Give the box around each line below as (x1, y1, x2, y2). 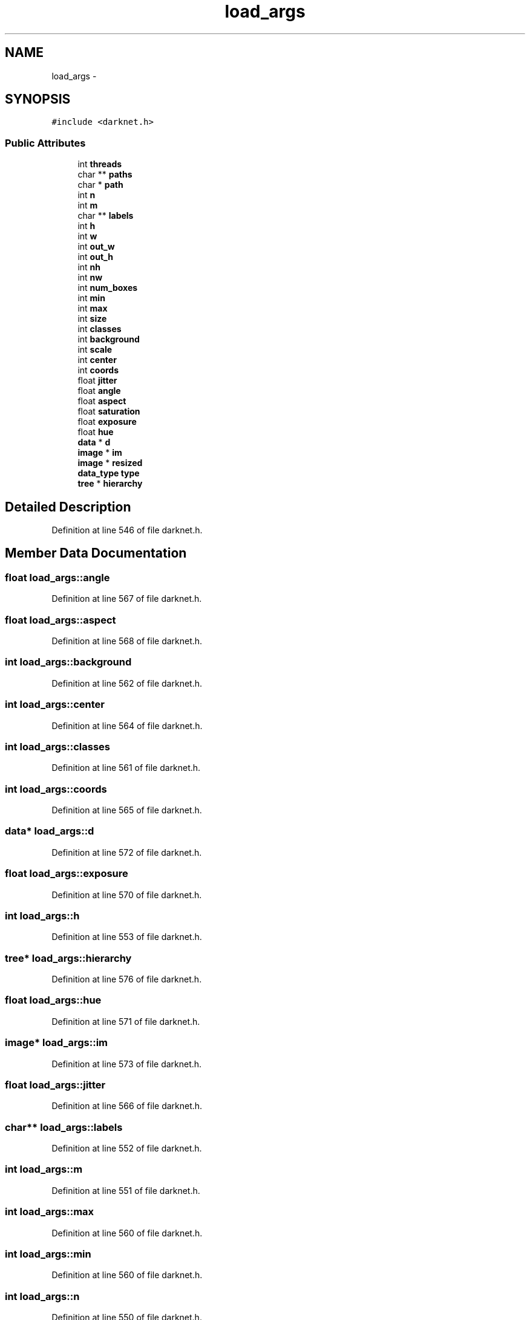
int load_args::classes (5, 740, 110, 753)
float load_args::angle (5, 571, 110, 584)
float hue (77, 427, 114, 438)
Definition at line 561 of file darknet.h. (51, 762, 201, 773)
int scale (77, 344, 113, 355)
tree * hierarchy (77, 478, 143, 489)
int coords (77, 365, 119, 376)
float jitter (77, 375, 117, 386)
